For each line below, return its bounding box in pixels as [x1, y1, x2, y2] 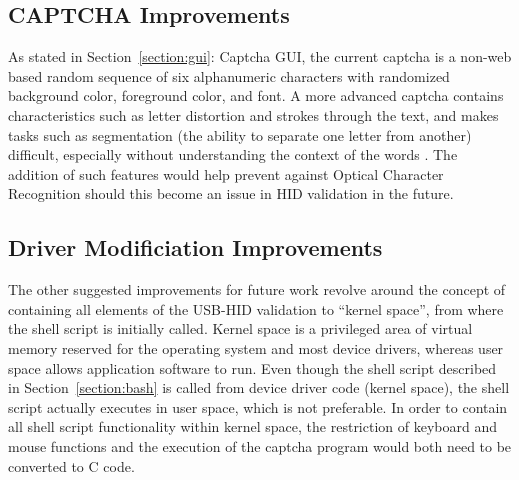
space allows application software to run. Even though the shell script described [8, 357, 497, 378]
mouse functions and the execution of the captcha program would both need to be [8, 435, 512, 456]
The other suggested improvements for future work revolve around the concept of [8, 279, 506, 300]
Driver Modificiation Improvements [8, 232, 383, 263]
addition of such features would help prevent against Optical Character [8, 163, 444, 184]
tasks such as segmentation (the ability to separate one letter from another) [8, 124, 472, 145]
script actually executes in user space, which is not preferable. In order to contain [8, 396, 508, 417]
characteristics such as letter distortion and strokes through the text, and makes [8, 104, 499, 125]
